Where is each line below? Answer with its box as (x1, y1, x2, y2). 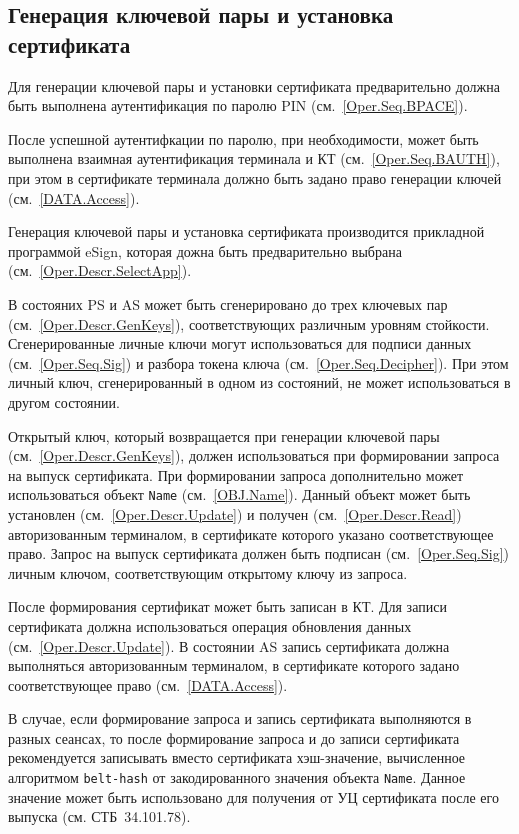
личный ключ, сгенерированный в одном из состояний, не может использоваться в (8, 372, 511, 393)
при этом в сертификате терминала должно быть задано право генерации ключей (8, 167, 502, 188)
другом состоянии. (8, 391, 120, 412)
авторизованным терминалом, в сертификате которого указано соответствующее (8, 523, 494, 544)
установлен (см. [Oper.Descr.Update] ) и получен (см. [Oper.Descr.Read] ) (8, 503, 462, 524)
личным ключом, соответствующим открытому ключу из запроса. (8, 562, 408, 583)
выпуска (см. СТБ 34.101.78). (8, 806, 191, 827)
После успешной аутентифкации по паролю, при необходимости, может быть (8, 128, 479, 149)
